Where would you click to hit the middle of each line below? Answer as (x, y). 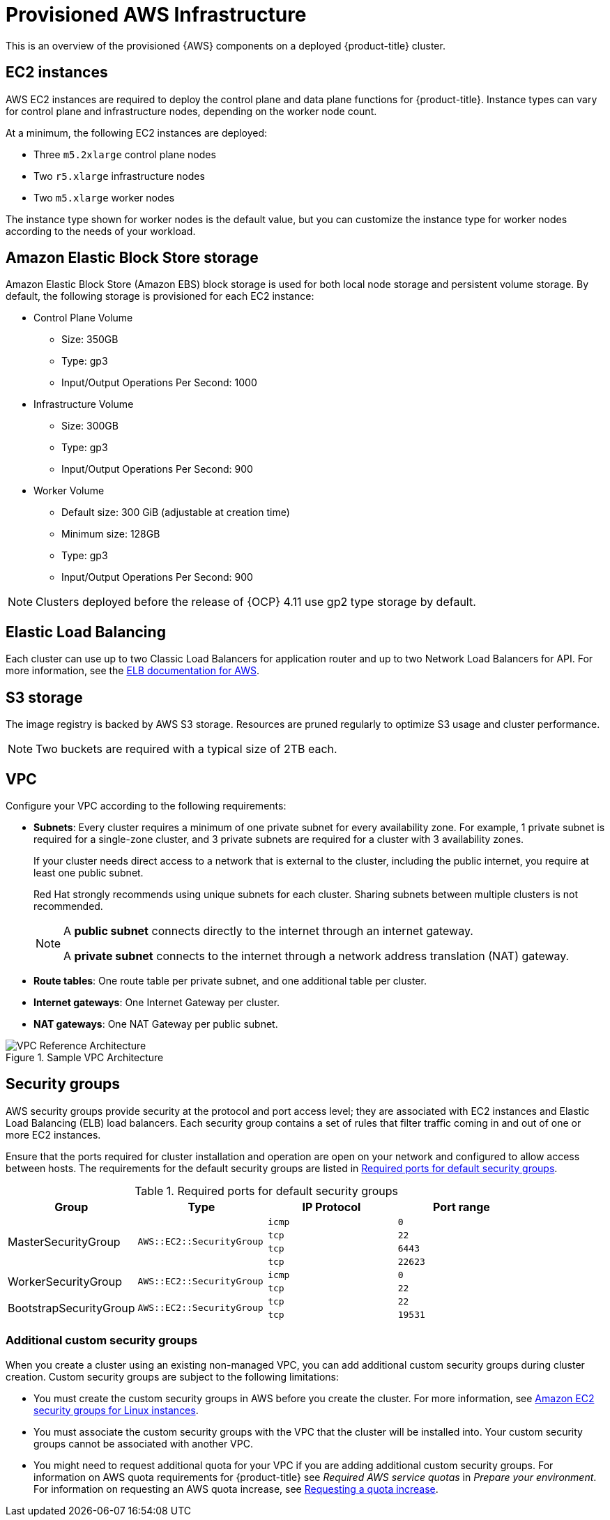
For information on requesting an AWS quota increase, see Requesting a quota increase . (236, 1489)
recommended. (68, 906)
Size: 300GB (90, 426)
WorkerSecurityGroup (65, 1281)
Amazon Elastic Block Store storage (132, 258)
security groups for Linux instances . (116, 1410)
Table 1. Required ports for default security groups (267, 1191)
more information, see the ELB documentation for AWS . (132, 671)
